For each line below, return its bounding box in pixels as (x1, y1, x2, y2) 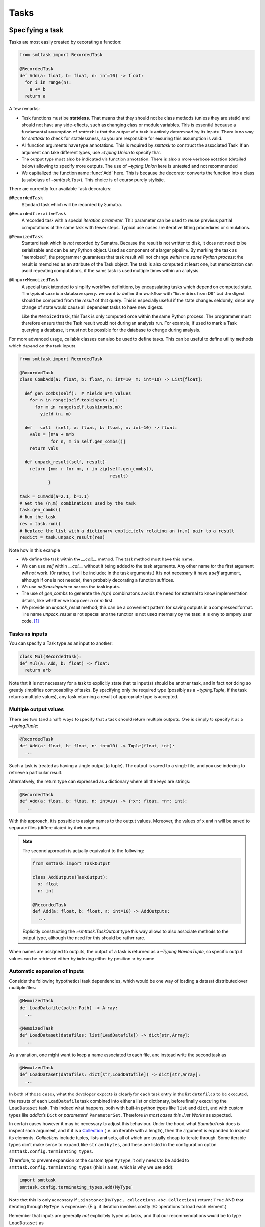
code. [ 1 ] (21, 618, 39, 624)
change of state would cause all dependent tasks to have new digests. (21, 304, 164, 310)
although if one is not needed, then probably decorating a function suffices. (21, 577, 175, 583)
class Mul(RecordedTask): (19, 654, 82, 660)
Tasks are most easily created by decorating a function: (9, 39, 122, 45)
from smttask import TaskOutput (32, 860, 110, 866)
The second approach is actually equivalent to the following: (22, 847, 144, 854)
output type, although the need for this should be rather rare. (22, 935, 146, 941)
